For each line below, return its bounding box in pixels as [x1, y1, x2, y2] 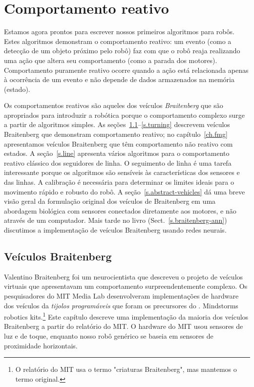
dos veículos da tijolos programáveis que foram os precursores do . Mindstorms [4, 300, 238, 310]
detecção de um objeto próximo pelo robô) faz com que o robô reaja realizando [4, 45, 240, 56]
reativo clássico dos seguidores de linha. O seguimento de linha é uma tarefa [4, 157, 232, 168]
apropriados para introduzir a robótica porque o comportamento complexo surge [4, 109, 245, 120]
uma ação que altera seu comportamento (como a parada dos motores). [4, 55, 217, 65]
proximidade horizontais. [4, 340, 78, 350]
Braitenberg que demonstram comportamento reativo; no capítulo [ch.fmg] [4, 129, 228, 139]
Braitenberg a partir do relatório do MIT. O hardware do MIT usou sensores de [4, 321, 243, 331]
